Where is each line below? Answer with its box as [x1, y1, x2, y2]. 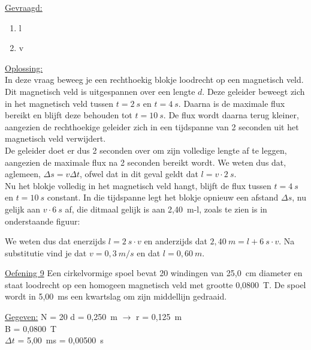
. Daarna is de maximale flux [178, 97, 285, 109]
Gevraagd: [5, 1, 43, 13]
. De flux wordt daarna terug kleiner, [163, 109, 299, 121]
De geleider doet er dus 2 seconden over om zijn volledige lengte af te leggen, [5, 143, 287, 156]
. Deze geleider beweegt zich [202, 85, 305, 97]
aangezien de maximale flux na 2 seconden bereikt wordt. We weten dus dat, [5, 155, 286, 168]
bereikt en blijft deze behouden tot [5, 109, 132, 121]
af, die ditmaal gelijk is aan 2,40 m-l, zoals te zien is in [65, 202, 267, 215]
